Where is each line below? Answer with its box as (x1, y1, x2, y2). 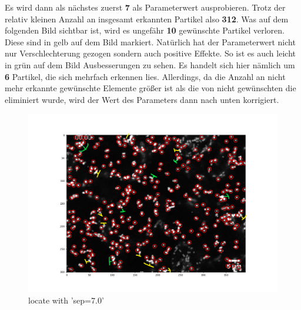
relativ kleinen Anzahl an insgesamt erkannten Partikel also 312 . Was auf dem (5, 12, 289, 25)
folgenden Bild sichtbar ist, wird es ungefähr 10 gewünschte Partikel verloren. (5, 24, 285, 36)
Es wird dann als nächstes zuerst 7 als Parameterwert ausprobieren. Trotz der (5, 1, 286, 13)
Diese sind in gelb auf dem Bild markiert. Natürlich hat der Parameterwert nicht (5, 35, 296, 48)
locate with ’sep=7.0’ (28, 294, 104, 306)
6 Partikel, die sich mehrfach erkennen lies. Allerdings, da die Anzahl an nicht (5, 70, 286, 82)
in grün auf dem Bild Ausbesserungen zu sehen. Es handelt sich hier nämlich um (5, 58, 295, 71)
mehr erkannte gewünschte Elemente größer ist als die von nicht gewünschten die (5, 82, 296, 94)
